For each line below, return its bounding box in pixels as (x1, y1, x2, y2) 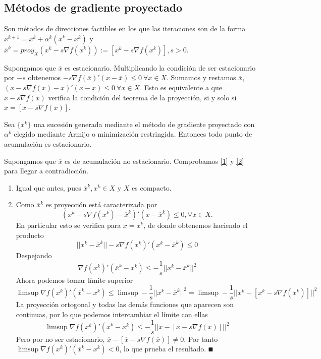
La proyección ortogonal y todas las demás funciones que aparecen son (16, 299, 234, 310)
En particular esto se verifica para (16, 219, 121, 230)
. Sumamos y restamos (167, 72, 236, 83)
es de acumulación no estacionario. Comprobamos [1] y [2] (65, 155, 244, 166)
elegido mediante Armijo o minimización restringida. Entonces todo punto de (14, 129, 252, 139)
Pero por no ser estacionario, (16, 333, 105, 344)
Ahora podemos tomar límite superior (16, 274, 133, 285)
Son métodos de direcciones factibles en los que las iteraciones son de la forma (4, 23, 246, 34)
